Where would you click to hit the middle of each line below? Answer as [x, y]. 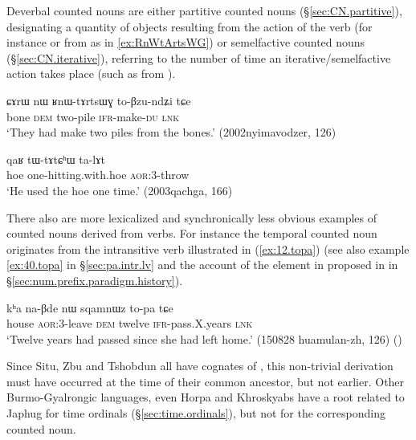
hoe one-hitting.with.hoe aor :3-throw [98, 175]
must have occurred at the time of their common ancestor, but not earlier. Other [206, 381]
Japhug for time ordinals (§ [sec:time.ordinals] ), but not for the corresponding [196, 413]
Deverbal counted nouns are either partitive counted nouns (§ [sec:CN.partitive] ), [204, 10]
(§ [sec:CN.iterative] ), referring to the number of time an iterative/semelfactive [199, 57]
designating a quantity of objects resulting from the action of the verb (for [190, 26]
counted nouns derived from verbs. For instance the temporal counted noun [192, 233]
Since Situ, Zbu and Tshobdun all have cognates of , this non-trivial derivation [200, 366]
